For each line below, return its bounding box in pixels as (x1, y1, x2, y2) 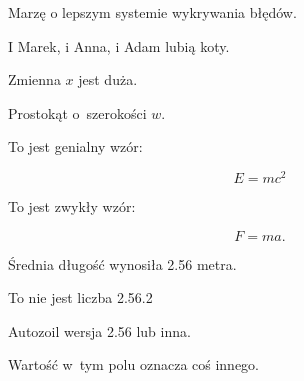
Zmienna (8, 69, 61, 90)
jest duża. (78, 69, 138, 90)
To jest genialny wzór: (8, 136, 143, 157)
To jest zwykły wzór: (8, 196, 136, 217)
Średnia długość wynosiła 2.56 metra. (8, 253, 237, 274)
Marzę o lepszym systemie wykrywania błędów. (8, 2, 297, 22)
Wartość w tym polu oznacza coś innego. (8, 354, 260, 375)
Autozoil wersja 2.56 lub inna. (8, 320, 191, 341)
